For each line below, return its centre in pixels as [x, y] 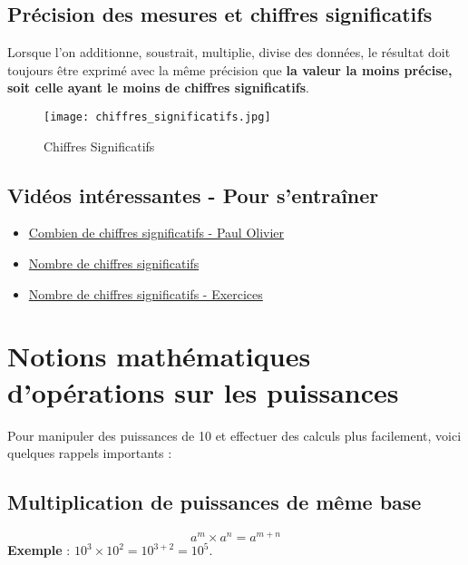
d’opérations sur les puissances [203, 391]
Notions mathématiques [159, 356]
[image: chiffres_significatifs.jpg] [157, 117]
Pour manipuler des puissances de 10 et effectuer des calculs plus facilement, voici [234, 435]
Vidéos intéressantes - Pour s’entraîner [193, 195]
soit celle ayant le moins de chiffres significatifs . [158, 88]
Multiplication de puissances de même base [214, 502]
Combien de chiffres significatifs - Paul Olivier [156, 233]
